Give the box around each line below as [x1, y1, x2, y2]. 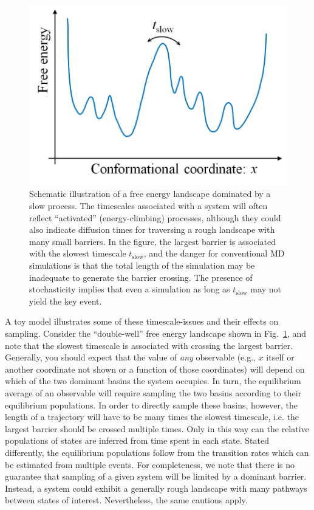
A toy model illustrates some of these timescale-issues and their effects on [5, 315, 279, 328]
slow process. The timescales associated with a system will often [29, 199, 268, 212]
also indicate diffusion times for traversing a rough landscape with [29, 223, 275, 236]
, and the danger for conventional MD [143, 247, 285, 260]
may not [250, 283, 281, 295]
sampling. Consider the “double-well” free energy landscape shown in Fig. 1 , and [5, 327, 307, 340]
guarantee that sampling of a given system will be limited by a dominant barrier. [5, 470, 307, 483]
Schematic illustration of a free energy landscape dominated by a [29, 187, 271, 200]
